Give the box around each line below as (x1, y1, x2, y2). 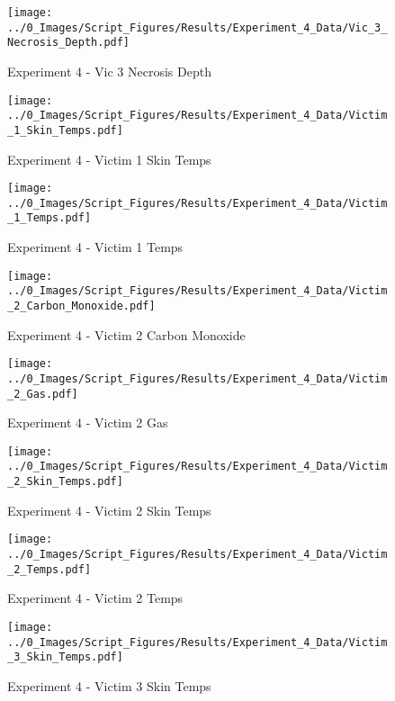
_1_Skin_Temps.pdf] (7, 123, 123, 137)
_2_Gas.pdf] (7, 387, 78, 400)
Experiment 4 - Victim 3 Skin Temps (7, 676, 211, 695)
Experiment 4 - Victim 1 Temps (7, 238, 184, 256)
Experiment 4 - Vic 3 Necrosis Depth (7, 61, 211, 80)
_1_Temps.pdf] (7, 211, 92, 225)
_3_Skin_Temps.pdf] (7, 651, 123, 664)
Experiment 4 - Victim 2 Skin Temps (7, 500, 211, 519)
